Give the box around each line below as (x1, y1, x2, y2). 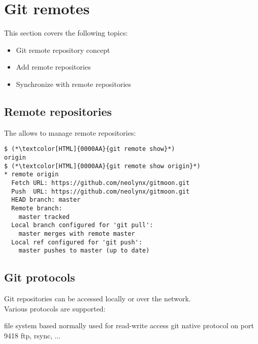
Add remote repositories (16, 61, 91, 72)
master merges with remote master (18, 230, 135, 237)
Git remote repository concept (16, 44, 110, 55)
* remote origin (4, 171, 59, 178)
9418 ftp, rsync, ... (4, 330, 61, 340)
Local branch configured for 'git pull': (11, 222, 153, 229)
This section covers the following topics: (4, 27, 128, 38)
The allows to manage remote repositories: (4, 127, 136, 138)
